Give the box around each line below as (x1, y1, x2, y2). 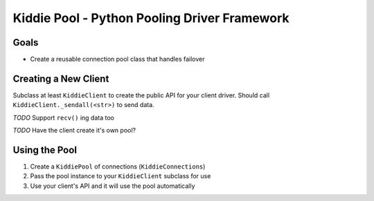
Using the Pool (12, 144, 78, 155)
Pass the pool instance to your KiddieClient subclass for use (30, 172, 211, 180)
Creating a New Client (12, 73, 109, 84)
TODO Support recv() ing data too (12, 113, 114, 122)
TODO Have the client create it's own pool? (12, 126, 136, 135)
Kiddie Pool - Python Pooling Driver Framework (12, 10, 290, 26)
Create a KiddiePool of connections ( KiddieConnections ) (30, 162, 206, 171)
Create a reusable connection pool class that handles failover (30, 55, 205, 64)
